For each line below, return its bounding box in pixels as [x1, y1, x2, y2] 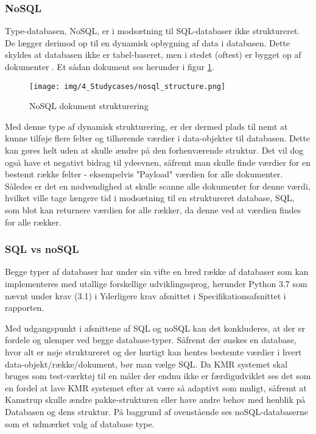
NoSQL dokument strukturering [29, 99, 149, 112]
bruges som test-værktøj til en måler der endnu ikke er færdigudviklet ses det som [5, 369, 311, 382]
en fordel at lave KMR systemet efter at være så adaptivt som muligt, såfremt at [5, 381, 307, 394]
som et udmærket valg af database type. [5, 417, 155, 430]
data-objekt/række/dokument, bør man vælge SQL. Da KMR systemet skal [5, 357, 288, 370]
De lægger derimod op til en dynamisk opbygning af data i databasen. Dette [5, 36, 290, 49]
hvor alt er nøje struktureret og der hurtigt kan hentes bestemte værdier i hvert [5, 345, 302, 358]
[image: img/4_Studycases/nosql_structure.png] [29, 82, 226, 91]
